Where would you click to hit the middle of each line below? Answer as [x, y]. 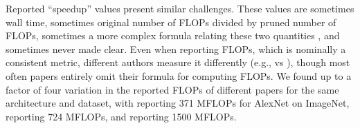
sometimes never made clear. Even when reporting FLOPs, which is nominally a [176, 49]
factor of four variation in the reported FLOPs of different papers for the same [172, 89]
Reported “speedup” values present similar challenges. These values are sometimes [180, 8]
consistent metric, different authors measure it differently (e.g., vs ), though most [178, 62]
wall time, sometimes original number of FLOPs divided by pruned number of [171, 22]
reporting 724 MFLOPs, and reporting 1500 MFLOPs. [121, 116]
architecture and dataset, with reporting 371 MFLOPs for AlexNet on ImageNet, [178, 103]
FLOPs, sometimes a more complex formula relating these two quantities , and [173, 35]
